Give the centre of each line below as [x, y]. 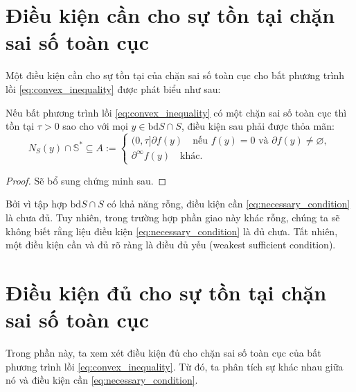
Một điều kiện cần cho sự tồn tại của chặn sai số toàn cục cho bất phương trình [175, 75]
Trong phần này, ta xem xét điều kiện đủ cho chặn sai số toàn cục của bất [163, 353]
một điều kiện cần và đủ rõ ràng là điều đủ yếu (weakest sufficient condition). [171, 245]
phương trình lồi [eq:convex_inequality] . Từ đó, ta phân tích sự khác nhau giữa [175, 366]
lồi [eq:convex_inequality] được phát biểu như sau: [113, 88]
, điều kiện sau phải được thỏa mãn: [258, 126]
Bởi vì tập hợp [36, 204]
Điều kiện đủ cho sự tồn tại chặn [166, 292]
